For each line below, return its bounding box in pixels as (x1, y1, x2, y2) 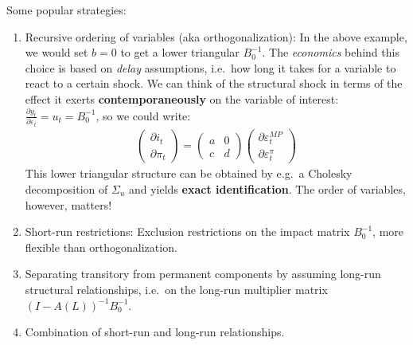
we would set (25, 44, 88, 61)
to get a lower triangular (120, 44, 240, 61)
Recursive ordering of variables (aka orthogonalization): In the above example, (25, 28, 407, 45)
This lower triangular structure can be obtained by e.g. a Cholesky (25, 165, 353, 182)
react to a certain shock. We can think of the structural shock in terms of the (25, 75, 403, 92)
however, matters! (25, 196, 112, 213)
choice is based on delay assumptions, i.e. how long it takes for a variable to (25, 59, 396, 76)
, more (372, 223, 403, 240)
